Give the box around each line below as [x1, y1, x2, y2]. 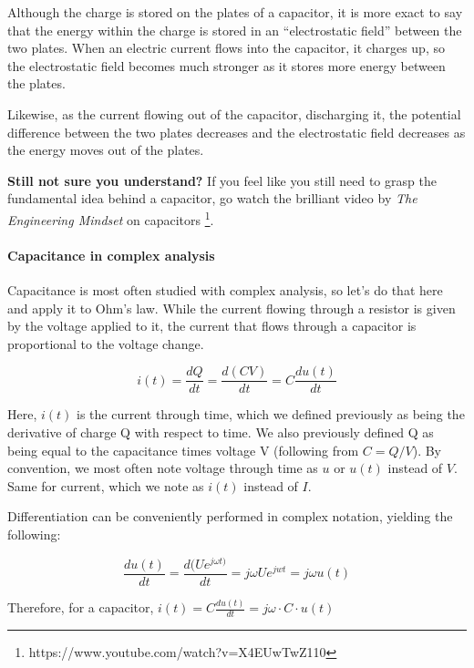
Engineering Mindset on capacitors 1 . [7, 207, 214, 229]
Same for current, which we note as [7, 476, 204, 495]
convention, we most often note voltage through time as [7, 458, 318, 478]
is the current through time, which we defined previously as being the [77, 405, 465, 424]
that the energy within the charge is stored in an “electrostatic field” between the [7, 20, 462, 39]
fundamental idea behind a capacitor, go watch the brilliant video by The [7, 189, 417, 208]
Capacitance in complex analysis [7, 245, 215, 264]
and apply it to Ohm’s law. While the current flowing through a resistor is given [7, 298, 456, 317]
